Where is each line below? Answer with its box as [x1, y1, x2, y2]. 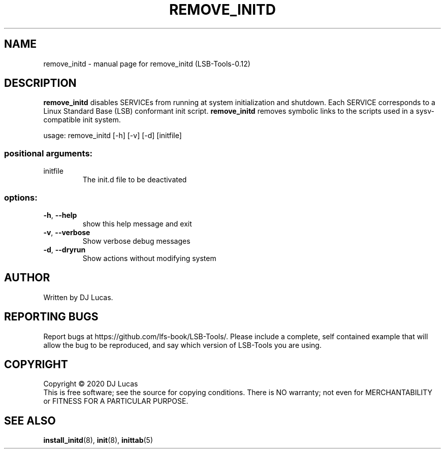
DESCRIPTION [4, 77, 77, 90]
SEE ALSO [4, 414, 56, 427]
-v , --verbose [43, 228, 90, 237]
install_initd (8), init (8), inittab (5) [43, 436, 153, 445]
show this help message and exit [82, 219, 192, 228]
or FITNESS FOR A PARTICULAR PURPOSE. [43, 397, 188, 406]
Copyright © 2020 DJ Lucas [43, 379, 138, 389]
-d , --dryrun [43, 245, 86, 254]
